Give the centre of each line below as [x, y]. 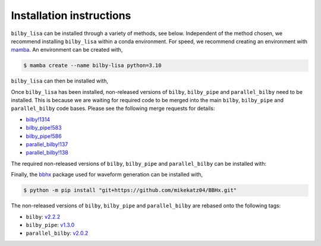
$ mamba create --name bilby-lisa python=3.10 [92, 66]
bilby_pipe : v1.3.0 [50, 225]
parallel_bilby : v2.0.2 [57, 233]
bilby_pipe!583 [44, 128]
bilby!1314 [38, 119]
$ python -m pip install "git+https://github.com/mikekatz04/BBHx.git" [130, 190]
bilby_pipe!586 [44, 136]
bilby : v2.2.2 [43, 216]
